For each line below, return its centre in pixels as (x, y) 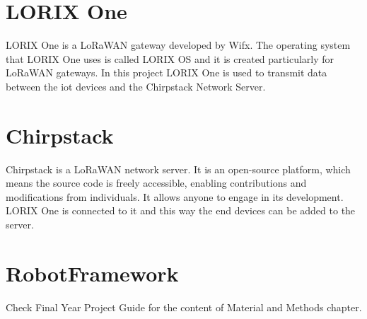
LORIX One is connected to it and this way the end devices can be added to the (181, 210)
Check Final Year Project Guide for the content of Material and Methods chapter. (184, 307)
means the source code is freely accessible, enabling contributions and (156, 183)
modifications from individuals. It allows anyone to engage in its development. (175, 196)
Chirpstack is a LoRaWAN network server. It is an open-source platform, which (178, 169)
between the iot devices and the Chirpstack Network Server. (136, 86)
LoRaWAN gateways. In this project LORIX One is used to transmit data (167, 72)
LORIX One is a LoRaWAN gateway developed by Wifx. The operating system (178, 45)
